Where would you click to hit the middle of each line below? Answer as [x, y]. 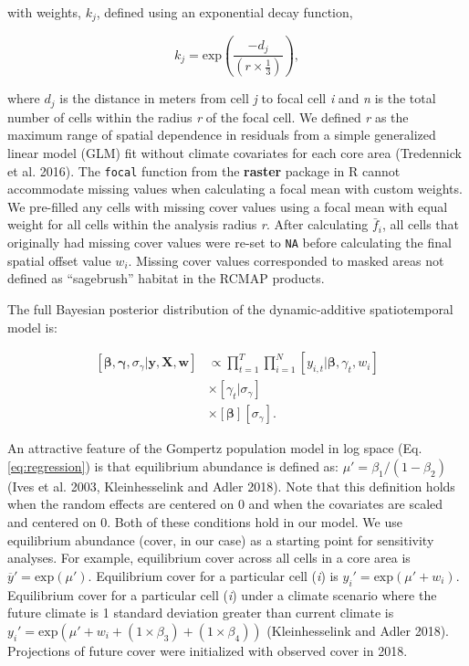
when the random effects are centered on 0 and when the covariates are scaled [225, 504]
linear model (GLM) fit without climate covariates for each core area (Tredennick [234, 153]
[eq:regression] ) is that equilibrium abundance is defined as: [173, 465]
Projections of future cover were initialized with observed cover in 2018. [208, 650]
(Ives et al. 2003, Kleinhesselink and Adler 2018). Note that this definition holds [231, 486]
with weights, [44, 12]
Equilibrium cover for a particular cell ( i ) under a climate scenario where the [222, 594]
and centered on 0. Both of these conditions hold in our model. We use [205, 521]
